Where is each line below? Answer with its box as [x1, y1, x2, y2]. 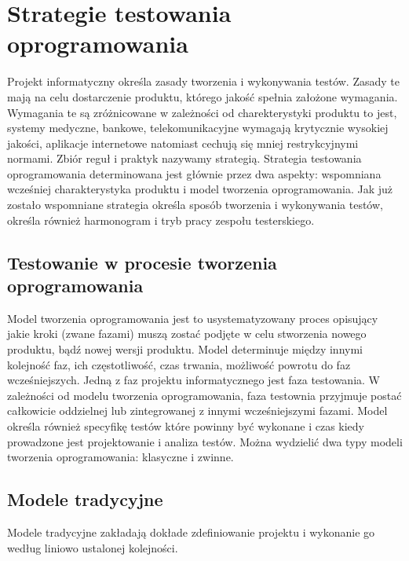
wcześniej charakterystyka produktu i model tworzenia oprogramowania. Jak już [7, 181, 393, 197]
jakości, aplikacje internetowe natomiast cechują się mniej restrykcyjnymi [7, 134, 359, 151]
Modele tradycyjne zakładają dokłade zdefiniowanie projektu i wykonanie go [7, 523, 375, 540]
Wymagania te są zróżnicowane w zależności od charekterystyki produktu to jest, [7, 104, 397, 120]
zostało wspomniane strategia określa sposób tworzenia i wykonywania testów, [7, 196, 383, 213]
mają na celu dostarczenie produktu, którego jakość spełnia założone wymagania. [7, 88, 398, 104]
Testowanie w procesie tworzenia [7, 250, 277, 274]
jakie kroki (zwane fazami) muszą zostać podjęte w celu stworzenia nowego [7, 325, 367, 342]
